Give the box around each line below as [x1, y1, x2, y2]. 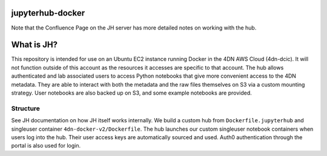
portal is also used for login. [11, 142, 81, 149]
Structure [11, 104, 41, 113]
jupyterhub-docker [11, 8, 85, 18]
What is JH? [11, 40, 58, 50]
